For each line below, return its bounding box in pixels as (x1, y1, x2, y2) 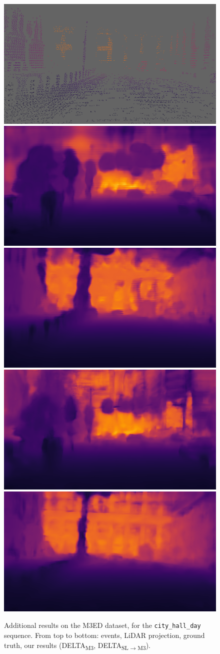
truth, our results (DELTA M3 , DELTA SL (4, 639, 128, 651)
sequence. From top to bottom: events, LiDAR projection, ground (4, 630, 205, 640)
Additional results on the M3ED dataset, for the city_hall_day (4, 620, 201, 630)
